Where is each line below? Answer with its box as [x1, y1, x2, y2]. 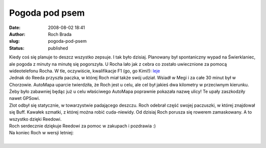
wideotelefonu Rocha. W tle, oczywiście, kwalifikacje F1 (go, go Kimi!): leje [9, 68, 160, 74]
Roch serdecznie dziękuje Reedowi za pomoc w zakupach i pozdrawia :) [9, 123, 156, 129]
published [48, 45, 68, 51]
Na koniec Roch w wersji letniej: [9, 130, 74, 136]
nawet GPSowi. [9, 95, 40, 101]
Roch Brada [48, 31, 72, 37]
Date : [9, 25, 21, 30]
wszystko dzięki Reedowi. [9, 116, 62, 122]
